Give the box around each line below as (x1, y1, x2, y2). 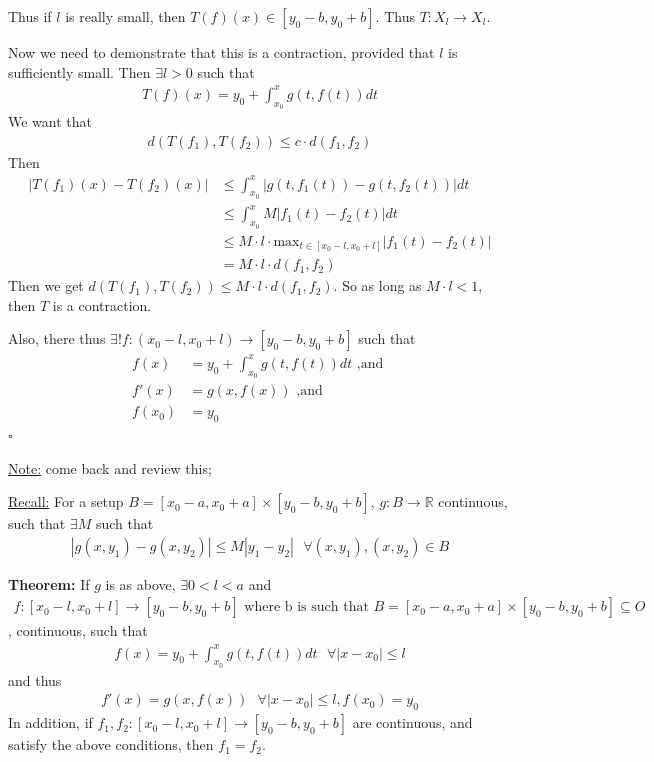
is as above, (105, 573, 176, 594)
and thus (8, 669, 62, 690)
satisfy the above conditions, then (8, 734, 214, 755)
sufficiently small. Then (8, 61, 151, 82)
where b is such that (244, 600, 369, 615)
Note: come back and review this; (8, 457, 212, 478)
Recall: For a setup (8, 491, 124, 512)
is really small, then (65, 6, 186, 26)
